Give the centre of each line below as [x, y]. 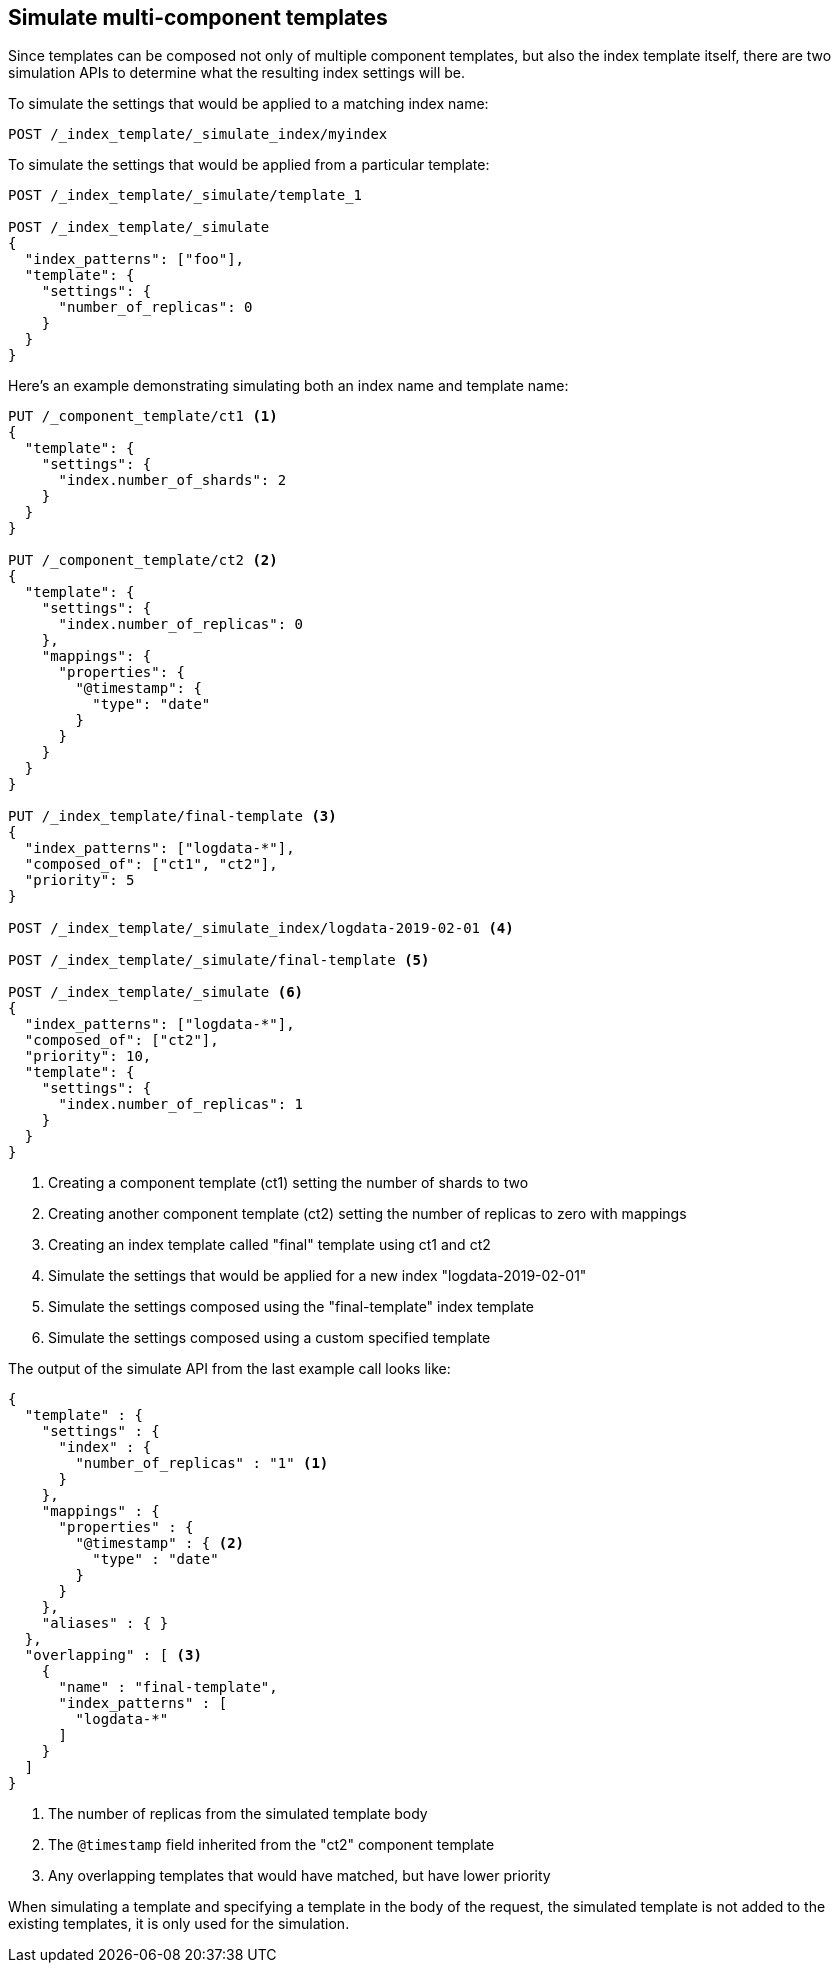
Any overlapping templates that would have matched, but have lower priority [299, 1876]
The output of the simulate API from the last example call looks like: [229, 1369]
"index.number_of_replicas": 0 [181, 624]
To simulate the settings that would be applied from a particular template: [249, 165]
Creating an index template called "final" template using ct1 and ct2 [269, 1245]
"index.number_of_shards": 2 [172, 480]
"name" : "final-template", [168, 1687]
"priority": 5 [79, 880]
